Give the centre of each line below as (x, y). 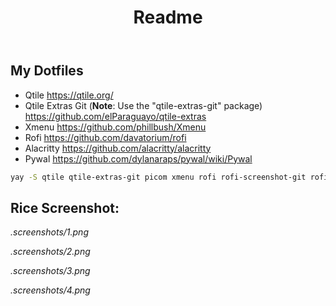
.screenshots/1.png (49, 232)
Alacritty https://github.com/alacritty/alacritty (118, 148)
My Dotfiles (47, 71)
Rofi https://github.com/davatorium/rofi (105, 137)
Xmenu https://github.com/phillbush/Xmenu (115, 127)
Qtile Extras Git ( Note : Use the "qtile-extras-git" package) (143, 105)
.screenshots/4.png (50, 290)
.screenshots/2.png (50, 252)
